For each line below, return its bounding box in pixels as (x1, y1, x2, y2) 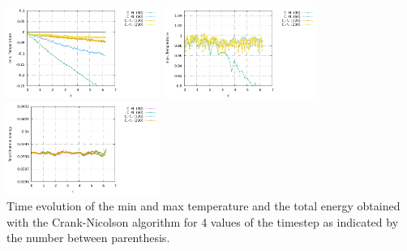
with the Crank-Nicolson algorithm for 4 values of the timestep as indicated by (6, 213, 399, 230)
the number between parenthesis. (6, 229, 170, 246)
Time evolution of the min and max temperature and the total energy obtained (6, 197, 401, 214)
